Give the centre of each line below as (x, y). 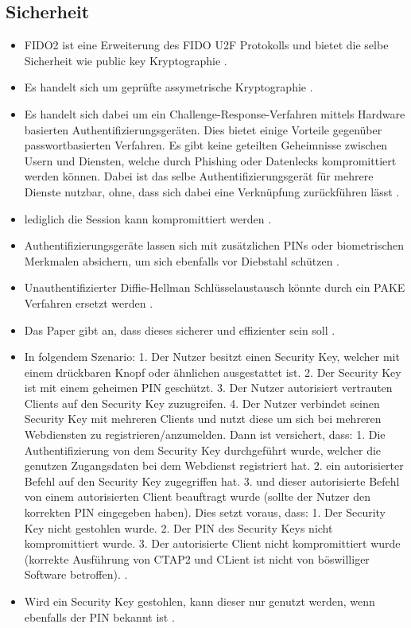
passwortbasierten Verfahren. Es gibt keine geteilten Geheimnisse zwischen (206, 145)
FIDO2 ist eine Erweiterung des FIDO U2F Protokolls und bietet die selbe (206, 45)
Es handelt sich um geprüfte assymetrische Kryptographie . (169, 87)
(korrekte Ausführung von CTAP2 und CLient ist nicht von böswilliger (197, 558)
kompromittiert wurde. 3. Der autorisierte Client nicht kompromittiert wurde (212, 543)
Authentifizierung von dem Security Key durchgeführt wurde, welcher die (203, 450)
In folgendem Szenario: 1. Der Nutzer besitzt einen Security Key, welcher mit (212, 357)
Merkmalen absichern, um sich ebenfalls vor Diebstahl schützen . (182, 260)
